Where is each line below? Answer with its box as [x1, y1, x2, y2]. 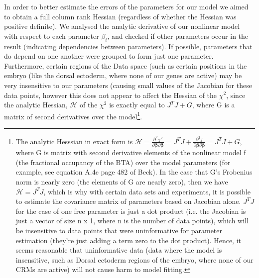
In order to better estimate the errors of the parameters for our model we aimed [4, 1, 249, 11]
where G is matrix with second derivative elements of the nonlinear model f [15, 147, 246, 158]
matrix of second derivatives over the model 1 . [4, 109, 142, 121]
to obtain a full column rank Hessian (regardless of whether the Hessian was [4, 11, 237, 21]
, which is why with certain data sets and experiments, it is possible [43, 186, 251, 196]
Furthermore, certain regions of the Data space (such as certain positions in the [4, 60, 247, 71]
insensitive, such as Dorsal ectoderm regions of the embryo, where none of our [15, 254, 254, 265]
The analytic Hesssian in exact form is [15, 136, 133, 146]
